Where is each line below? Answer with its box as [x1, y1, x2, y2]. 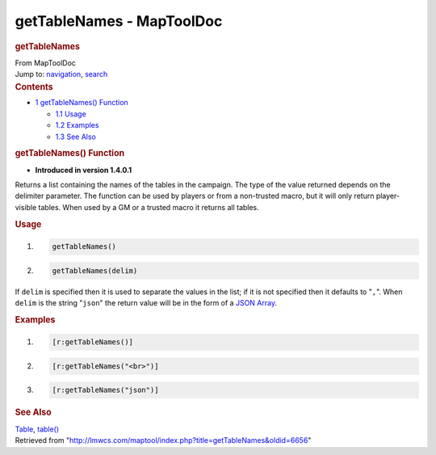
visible [15, 202, 37, 212]
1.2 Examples [55, 120, 99, 130]
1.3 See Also [55, 132, 97, 141]
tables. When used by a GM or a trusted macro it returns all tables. [38, 202, 260, 212]
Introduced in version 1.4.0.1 [35, 165, 132, 175]
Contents [15, 81, 53, 92]
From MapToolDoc [15, 57, 77, 68]
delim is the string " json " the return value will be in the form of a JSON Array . [15, 298, 278, 308]
